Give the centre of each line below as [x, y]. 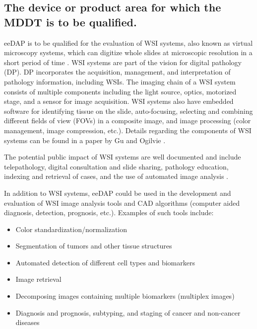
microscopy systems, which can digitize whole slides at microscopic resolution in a [128, 52]
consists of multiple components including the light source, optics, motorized [120, 91]
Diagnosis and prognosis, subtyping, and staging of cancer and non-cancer [128, 312]
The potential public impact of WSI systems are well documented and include [123, 157]
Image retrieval [38, 279]
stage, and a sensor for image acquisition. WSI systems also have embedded [119, 101]
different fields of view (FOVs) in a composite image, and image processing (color [128, 121]
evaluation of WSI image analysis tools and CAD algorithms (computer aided [122, 203]
